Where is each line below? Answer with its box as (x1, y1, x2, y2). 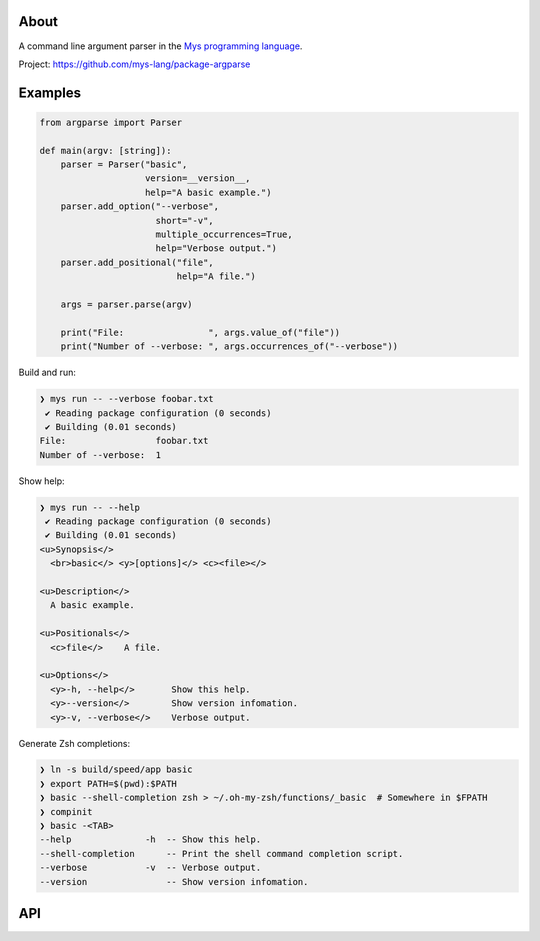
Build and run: (18, 366, 77, 379)
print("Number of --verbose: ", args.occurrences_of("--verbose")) (60, 341, 399, 352)
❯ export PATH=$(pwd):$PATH (39, 778, 177, 789)
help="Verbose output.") (155, 243, 277, 254)
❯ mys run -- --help (39, 501, 140, 513)
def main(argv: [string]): (39, 145, 172, 156)
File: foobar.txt (39, 435, 209, 447)
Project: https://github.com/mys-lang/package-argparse (18, 58, 251, 70)
